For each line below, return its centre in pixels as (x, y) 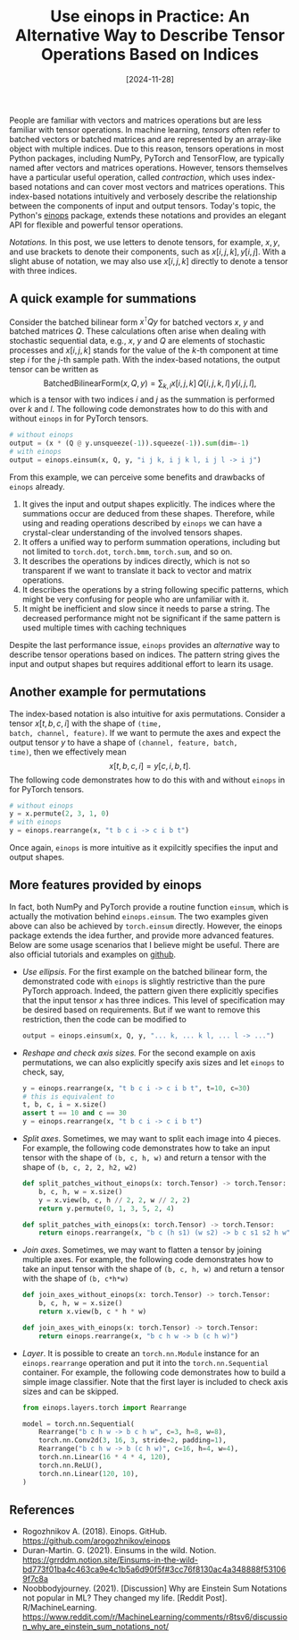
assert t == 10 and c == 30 (75, 1113)
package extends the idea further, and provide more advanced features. (142, 935)
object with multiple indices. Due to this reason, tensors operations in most (146, 149)
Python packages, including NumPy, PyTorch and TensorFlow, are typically (147, 158)
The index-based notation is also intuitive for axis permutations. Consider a (147, 713)
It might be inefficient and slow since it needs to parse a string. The (146, 608)
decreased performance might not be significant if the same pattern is (151, 618)
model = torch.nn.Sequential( (79, 1424)
